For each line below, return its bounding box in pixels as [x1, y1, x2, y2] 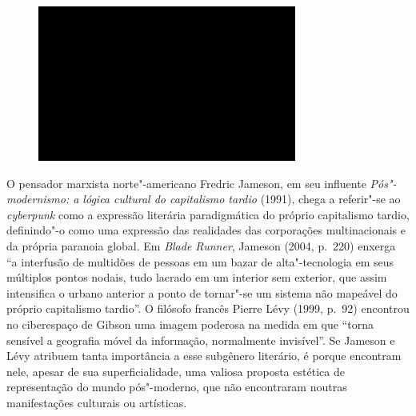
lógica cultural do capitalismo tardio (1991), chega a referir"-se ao [82, 190, 401, 207]
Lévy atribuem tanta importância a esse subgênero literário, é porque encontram [6, 347, 402, 364]
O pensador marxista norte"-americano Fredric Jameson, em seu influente [6, 174, 366, 191]
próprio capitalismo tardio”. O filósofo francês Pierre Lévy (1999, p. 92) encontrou [6, 300, 410, 317]
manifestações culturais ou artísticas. [6, 394, 187, 410]
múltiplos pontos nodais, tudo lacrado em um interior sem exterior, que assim [6, 269, 387, 286]
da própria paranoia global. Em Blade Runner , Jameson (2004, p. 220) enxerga [6, 237, 396, 254]
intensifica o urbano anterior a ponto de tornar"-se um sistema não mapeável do [6, 284, 398, 301]
